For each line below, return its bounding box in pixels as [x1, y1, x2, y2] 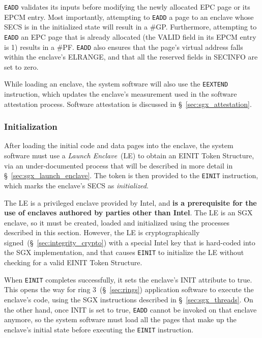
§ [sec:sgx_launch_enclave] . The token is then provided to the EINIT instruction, [4, 170, 258, 181]
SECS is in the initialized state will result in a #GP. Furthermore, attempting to [4, 21, 257, 32]
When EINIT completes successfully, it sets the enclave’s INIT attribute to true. [4, 274, 252, 285]
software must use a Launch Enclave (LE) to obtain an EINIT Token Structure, [4, 150, 254, 161]
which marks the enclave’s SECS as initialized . [4, 180, 149, 190]
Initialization [4, 120, 57, 133]
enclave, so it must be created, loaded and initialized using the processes [4, 217, 230, 228]
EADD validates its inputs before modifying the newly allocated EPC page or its [4, 2, 250, 12]
